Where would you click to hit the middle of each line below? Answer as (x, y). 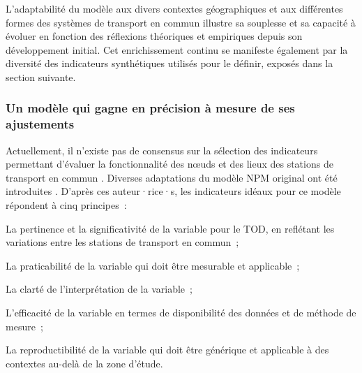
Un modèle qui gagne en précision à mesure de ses (150, 108)
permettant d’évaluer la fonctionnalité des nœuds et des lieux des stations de (169, 164)
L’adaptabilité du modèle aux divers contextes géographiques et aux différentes (174, 8)
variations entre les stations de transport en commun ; (122, 242)
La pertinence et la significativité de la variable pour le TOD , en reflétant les (170, 228)
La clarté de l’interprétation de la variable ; (99, 289)
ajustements (40, 124)
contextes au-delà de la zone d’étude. (84, 363)
